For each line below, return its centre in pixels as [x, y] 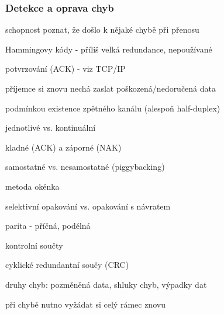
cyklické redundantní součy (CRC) [67, 265]
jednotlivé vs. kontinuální [51, 128]
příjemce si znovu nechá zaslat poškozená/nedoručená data [111, 88]
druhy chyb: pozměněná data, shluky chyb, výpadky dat [106, 284]
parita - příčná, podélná [48, 226]
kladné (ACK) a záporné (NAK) [63, 147]
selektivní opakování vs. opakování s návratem [88, 206]
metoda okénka [32, 186]
